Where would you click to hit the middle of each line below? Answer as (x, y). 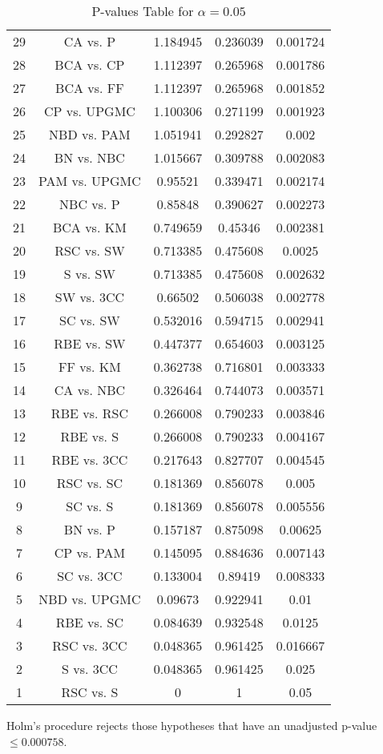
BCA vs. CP (90, 65)
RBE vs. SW (90, 343)
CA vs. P (90, 41)
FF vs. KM (89, 367)
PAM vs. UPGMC (90, 181)
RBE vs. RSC (89, 413)
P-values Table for (143, 11)
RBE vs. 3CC (90, 460)
